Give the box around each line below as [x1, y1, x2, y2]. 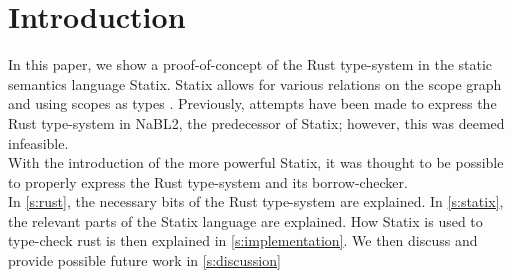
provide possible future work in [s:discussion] [8, 250, 281, 271]
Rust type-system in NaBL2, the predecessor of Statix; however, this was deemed [8, 112, 505, 133]
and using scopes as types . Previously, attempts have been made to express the [8, 93, 497, 114]
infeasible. [8, 132, 69, 153]
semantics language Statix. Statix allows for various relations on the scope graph [8, 73, 502, 94]
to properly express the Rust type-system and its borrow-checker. [8, 171, 408, 192]
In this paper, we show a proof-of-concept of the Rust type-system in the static [8, 54, 493, 75]
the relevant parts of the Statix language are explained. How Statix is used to [8, 210, 483, 231]
